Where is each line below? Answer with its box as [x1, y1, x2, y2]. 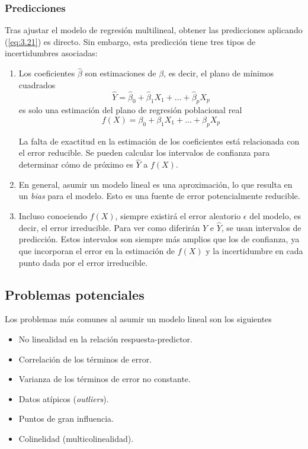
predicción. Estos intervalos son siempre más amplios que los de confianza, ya [18, 233, 300, 245]
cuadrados [18, 78, 56, 91]
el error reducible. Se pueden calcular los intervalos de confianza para [18, 146, 270, 159]
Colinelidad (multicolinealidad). [18, 432, 134, 444]
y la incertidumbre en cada [206, 245, 303, 256]
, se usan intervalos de [221, 221, 301, 233]
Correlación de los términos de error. [18, 352, 152, 365]
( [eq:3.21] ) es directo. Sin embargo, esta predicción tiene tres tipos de [5, 35, 256, 47]
